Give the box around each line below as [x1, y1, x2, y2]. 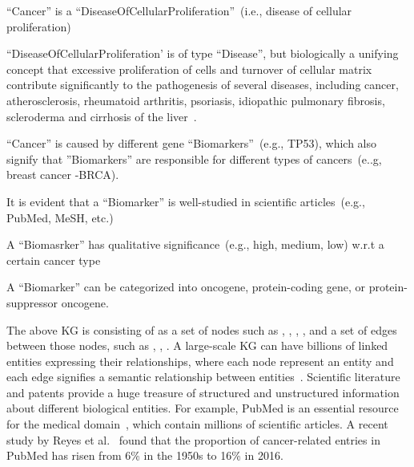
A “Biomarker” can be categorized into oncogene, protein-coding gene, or [6, 278, 365, 295]
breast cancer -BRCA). [6, 166, 119, 183]
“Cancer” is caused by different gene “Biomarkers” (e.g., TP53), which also [6, 135, 377, 152]
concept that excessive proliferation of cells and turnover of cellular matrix [6, 60, 372, 77]
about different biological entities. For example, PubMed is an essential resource [6, 400, 399, 416]
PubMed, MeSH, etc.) [6, 209, 114, 225]
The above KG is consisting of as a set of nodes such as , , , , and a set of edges [6, 321, 397, 338]
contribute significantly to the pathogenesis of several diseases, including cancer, [6, 76, 399, 93]
